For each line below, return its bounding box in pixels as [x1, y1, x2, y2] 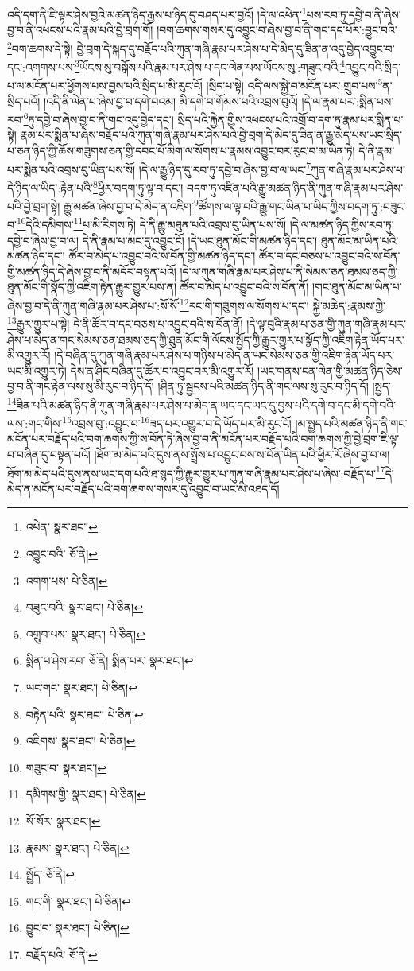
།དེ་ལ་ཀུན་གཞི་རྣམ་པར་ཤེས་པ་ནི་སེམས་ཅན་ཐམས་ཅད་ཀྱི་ [180, 262, 398, 279]
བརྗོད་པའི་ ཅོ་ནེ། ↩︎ [25, 946, 98, 962]
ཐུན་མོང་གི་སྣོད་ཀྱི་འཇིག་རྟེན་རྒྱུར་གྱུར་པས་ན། [7, 278, 177, 295]
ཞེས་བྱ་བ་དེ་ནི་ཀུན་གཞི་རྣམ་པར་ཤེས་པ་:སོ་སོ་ [7, 297, 180, 313]
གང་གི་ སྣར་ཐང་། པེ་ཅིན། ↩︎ [25, 892, 131, 909]
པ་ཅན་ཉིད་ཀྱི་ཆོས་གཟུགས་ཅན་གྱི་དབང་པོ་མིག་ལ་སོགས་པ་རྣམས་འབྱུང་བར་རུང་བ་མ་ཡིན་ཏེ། [7, 142, 355, 159]
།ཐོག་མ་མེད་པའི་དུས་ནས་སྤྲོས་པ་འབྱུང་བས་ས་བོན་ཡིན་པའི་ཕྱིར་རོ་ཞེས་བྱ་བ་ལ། [94, 445, 390, 462]
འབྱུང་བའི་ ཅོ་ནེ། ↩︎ [25, 546, 99, 561]
